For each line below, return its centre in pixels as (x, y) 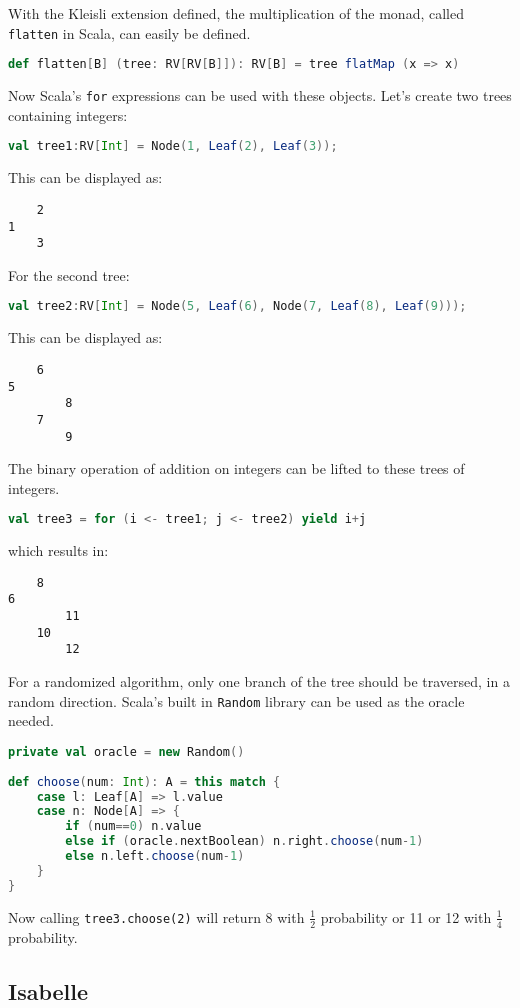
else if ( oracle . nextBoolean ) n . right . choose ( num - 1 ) (244, 841)
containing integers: (68, 114)
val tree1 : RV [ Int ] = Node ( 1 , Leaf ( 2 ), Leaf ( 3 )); (173, 146)
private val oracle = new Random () (126, 751)
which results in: (58, 550)
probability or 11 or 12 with (406, 916)
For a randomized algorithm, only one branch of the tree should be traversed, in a (259, 681)
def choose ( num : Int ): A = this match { (144, 781)
